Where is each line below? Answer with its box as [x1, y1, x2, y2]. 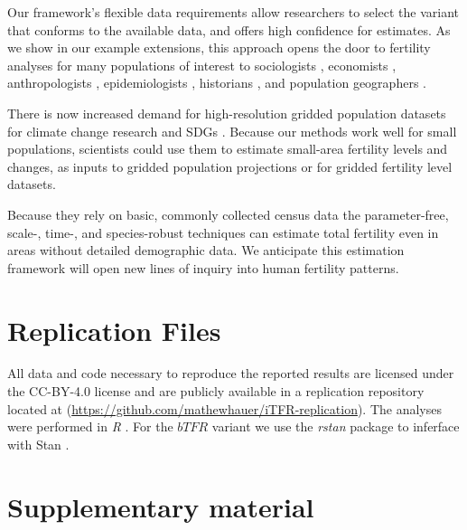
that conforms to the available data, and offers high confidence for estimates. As [7, 20, 451, 39]
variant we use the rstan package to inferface [211, 417, 460, 436]
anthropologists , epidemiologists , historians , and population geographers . [7, 73, 426, 92]
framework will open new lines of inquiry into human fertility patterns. [7, 258, 399, 277]
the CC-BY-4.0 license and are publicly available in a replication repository [7, 382, 425, 401]
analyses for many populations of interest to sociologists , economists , [7, 55, 397, 74]
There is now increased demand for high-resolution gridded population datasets [7, 103, 446, 122]
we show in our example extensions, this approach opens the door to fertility [7, 38, 431, 57]
